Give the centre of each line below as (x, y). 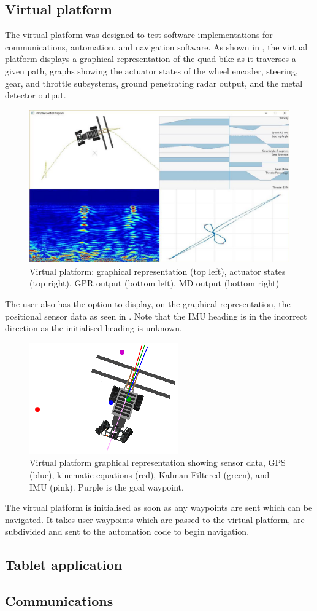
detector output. (36, 95)
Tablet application (64, 565)
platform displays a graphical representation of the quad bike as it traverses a (151, 59)
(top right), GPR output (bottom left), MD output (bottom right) (155, 283)
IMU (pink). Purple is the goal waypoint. (107, 487)
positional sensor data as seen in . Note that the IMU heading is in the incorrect (156, 316)
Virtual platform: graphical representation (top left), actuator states (158, 271)
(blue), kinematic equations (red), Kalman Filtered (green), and (150, 474)
